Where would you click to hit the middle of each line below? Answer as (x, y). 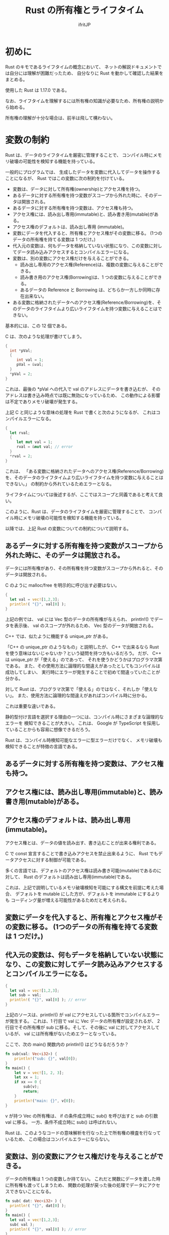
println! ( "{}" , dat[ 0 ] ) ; (38, 1206)
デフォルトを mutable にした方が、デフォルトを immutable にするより (87, 894)
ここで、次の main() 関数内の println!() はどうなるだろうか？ (67, 1045)
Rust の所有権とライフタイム (84, 10)
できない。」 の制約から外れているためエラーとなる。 (60, 484)
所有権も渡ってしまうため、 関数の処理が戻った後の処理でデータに (78, 1185)
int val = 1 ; (30, 360)
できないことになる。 (31, 1192)
